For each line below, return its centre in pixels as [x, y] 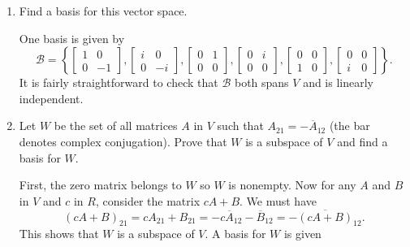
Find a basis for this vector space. [103, 11]
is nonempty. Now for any [292, 185]
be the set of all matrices [116, 126]
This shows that [59, 234]
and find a [363, 141]
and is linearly [338, 82]
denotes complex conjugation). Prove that [123, 141]
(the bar [350, 126]
